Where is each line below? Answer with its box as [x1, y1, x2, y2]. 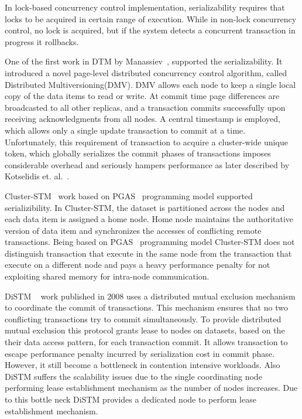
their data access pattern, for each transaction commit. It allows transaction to [5, 336, 288, 348]
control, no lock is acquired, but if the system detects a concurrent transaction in [5, 24, 296, 36]
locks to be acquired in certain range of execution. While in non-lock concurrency [5, 12, 297, 25]
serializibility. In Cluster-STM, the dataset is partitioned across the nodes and [5, 201, 285, 213]
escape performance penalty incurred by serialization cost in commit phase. [5, 347, 274, 359]
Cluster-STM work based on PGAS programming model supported [5, 189, 253, 202]
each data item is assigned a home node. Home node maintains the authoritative [5, 213, 294, 225]
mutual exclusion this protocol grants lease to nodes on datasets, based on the [5, 324, 285, 336]
